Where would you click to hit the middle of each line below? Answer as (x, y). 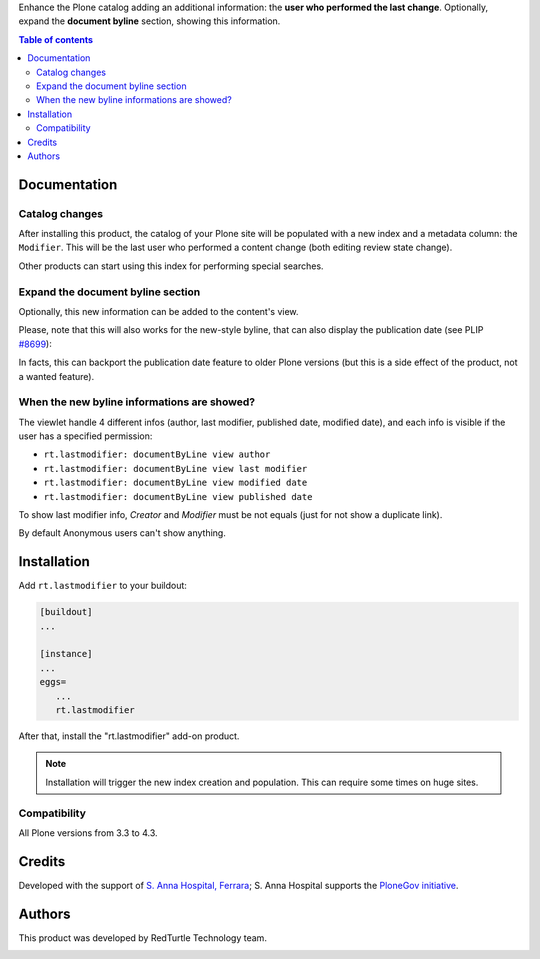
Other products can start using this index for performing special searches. (171, 266)
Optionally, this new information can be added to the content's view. (158, 311)
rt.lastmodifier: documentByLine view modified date (175, 483)
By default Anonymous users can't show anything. (122, 533)
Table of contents (56, 39)
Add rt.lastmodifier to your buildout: (102, 586)
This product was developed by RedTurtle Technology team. (142, 937)
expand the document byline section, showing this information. (149, 21)
